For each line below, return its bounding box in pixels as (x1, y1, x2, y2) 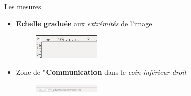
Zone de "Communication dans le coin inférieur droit (16, 67, 187, 77)
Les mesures (4, 1, 41, 11)
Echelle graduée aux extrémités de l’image (16, 18, 152, 28)
